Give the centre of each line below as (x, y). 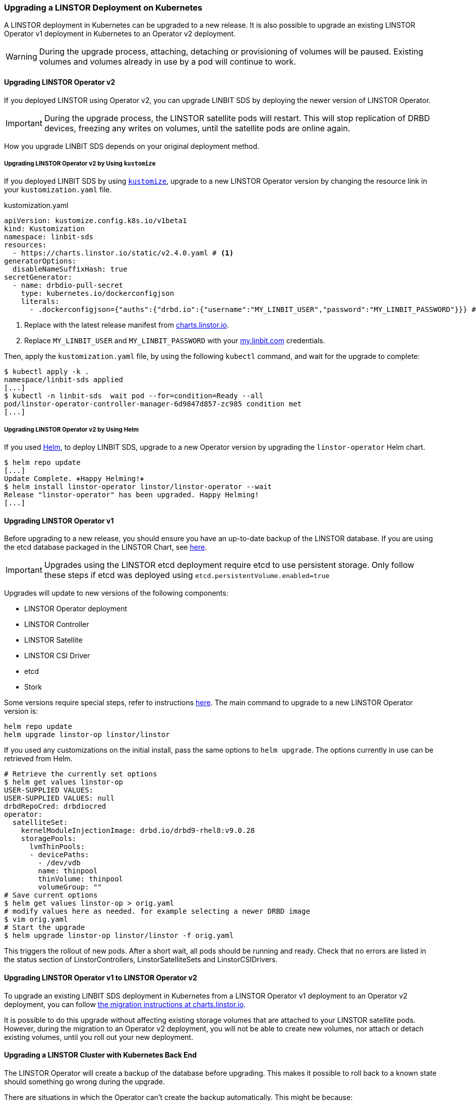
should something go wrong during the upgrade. (84, 1081)
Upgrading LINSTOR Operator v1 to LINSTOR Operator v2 (101, 977)
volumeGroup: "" (70, 887)
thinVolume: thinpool (81, 879)
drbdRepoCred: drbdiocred (55, 806)
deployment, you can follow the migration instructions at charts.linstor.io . (125, 1004)
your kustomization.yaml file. (58, 190)
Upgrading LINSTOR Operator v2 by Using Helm (72, 429)
